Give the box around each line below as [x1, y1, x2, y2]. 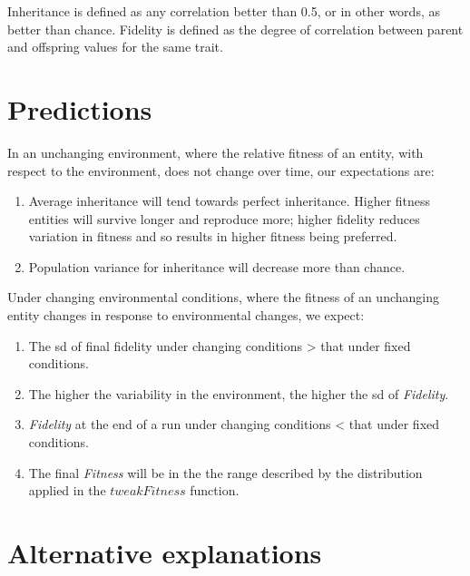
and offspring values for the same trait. [7, 37, 223, 56]
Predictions [7, 90, 152, 127]
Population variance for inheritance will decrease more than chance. [28, 257, 406, 276]
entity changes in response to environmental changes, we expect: [7, 306, 365, 325]
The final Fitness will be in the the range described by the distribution [28, 463, 423, 482]
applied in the [28, 481, 106, 500]
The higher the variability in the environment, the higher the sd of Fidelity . [28, 384, 449, 403]
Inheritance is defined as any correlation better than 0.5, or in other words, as [7, 2, 440, 20]
